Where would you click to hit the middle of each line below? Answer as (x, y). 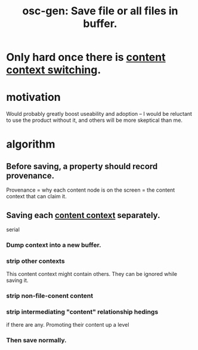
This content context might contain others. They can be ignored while (92, 274)
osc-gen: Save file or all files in (100, 11)
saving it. (17, 280)
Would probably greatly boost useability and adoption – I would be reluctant (99, 114)
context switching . (54, 70)
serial (13, 229)
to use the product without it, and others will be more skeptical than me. (95, 120)
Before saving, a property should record (82, 166)
